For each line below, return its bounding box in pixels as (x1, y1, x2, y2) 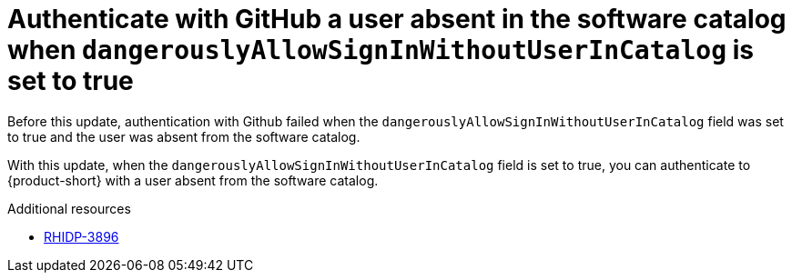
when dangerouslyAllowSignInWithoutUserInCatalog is (7, 35, 754, 65)
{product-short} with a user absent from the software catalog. (7, 172, 379, 188)
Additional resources (7, 200, 131, 216)
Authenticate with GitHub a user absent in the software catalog (7, 4, 787, 35)
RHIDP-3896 (44, 228, 119, 245)
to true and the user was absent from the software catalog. (7, 128, 360, 145)
